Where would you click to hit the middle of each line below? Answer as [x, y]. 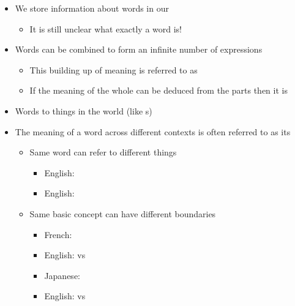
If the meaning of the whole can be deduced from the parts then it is [159, 90]
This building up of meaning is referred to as [114, 69]
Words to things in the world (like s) [84, 110]
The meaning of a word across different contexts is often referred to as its [153, 131]
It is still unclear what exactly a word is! [106, 28]
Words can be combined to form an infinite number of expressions [139, 49]
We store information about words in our [92, 8]
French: [58, 234]
